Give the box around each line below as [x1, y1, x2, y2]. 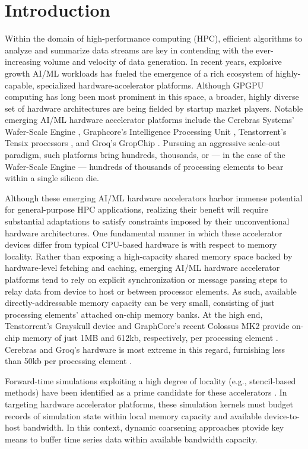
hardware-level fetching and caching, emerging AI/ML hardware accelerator [5, 261, 280, 274]
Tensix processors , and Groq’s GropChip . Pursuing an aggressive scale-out [5, 137, 281, 149]
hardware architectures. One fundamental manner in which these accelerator [5, 226, 282, 239]
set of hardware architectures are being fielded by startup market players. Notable [5, 102, 303, 114]
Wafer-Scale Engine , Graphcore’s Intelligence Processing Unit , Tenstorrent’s [5, 125, 287, 137]
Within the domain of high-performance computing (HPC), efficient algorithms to [5, 32, 303, 45]
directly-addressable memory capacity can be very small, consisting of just [5, 296, 275, 309]
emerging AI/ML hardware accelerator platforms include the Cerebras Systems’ [5, 113, 294, 126]
